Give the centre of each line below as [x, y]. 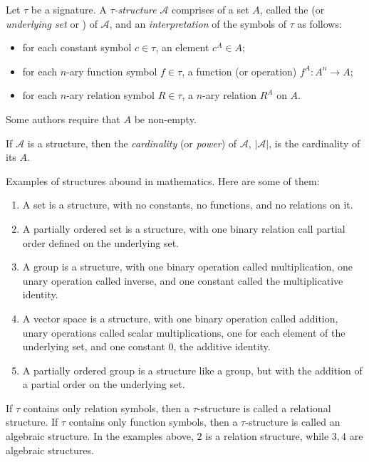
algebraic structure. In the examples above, [100, 436]
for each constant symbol [77, 47]
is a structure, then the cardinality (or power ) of [132, 143]
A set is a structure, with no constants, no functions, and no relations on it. [188, 205]
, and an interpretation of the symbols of [198, 23]
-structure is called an [293, 422]
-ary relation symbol [110, 95]
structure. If [32, 422]
